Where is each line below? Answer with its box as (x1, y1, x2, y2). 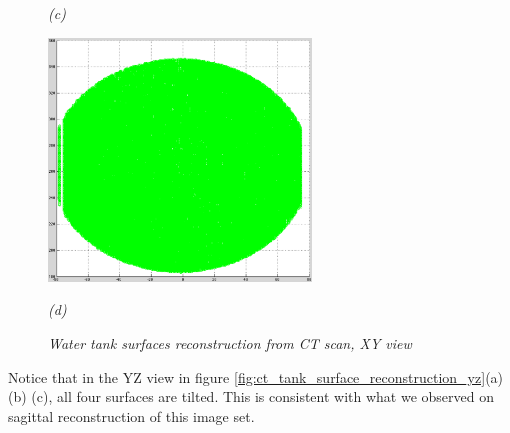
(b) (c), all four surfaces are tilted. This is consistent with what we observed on (8, 386, 494, 407)
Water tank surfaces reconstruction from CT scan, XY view (48, 332, 412, 353)
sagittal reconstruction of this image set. (8, 405, 255, 426)
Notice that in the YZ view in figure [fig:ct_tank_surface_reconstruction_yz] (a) (8, 366, 504, 387)
